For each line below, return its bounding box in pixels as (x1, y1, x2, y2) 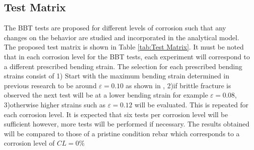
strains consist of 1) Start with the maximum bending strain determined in (4, 71, 229, 81)
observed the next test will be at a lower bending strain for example (4, 90, 208, 100)
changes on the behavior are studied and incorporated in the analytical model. (4, 32, 239, 42)
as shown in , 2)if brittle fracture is (126, 80, 231, 90)
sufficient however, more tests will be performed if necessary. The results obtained (4, 119, 250, 129)
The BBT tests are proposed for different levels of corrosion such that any (4, 23, 226, 33)
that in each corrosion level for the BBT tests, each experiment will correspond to (4, 51, 250, 61)
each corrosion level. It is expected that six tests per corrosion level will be (4, 109, 228, 119)
